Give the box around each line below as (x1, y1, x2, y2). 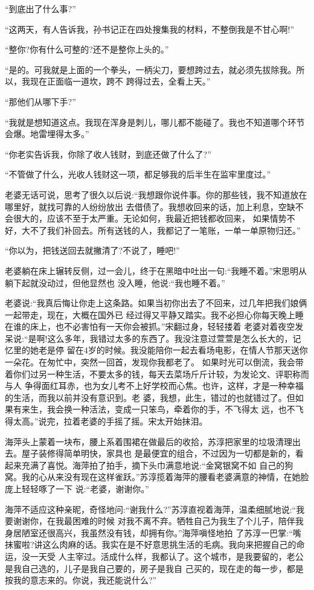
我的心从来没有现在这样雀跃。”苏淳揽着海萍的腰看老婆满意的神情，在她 (21, 470, 301, 483)
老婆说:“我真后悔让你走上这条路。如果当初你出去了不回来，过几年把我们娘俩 (5, 297, 307, 309)
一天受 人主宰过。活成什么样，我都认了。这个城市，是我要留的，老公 (30, 550, 304, 562)
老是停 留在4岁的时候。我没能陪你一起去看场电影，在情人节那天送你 (38, 344, 308, 356)
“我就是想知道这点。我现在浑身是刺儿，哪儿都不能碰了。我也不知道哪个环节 (5, 115, 305, 128)
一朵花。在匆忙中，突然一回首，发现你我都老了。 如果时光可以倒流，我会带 (5, 356, 304, 368)
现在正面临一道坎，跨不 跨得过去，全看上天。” (30, 75, 211, 88)
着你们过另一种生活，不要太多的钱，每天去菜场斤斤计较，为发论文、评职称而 (5, 367, 309, 380)
